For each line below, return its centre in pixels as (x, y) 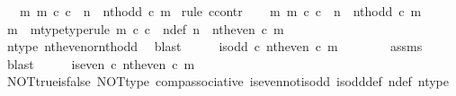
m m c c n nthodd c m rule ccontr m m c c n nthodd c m (220, 11)
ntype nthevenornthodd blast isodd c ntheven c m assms (215, 46)
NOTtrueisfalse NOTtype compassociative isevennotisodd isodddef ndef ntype (228, 81)
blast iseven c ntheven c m (101, 63)
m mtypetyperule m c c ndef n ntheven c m (145, 28)
